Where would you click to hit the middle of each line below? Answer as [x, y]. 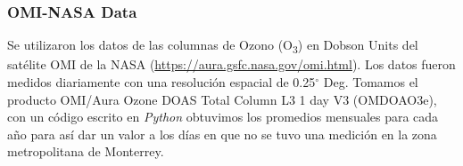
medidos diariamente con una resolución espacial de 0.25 [161, 81]
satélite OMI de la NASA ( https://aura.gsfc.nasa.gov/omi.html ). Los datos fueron [231, 64]
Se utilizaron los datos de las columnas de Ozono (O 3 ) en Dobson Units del [213, 46]
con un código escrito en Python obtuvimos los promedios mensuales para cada [223, 117]
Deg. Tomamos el [371, 81]
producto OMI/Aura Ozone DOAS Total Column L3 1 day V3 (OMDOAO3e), [222, 99]
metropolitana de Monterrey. [86, 151]
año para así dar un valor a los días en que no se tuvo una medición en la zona [222, 134]
